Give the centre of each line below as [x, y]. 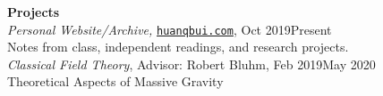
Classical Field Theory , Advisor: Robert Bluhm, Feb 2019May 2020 [191, 64]
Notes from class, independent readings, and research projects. [178, 47]
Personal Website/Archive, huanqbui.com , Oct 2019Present [170, 29]
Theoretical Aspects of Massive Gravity [115, 81]
